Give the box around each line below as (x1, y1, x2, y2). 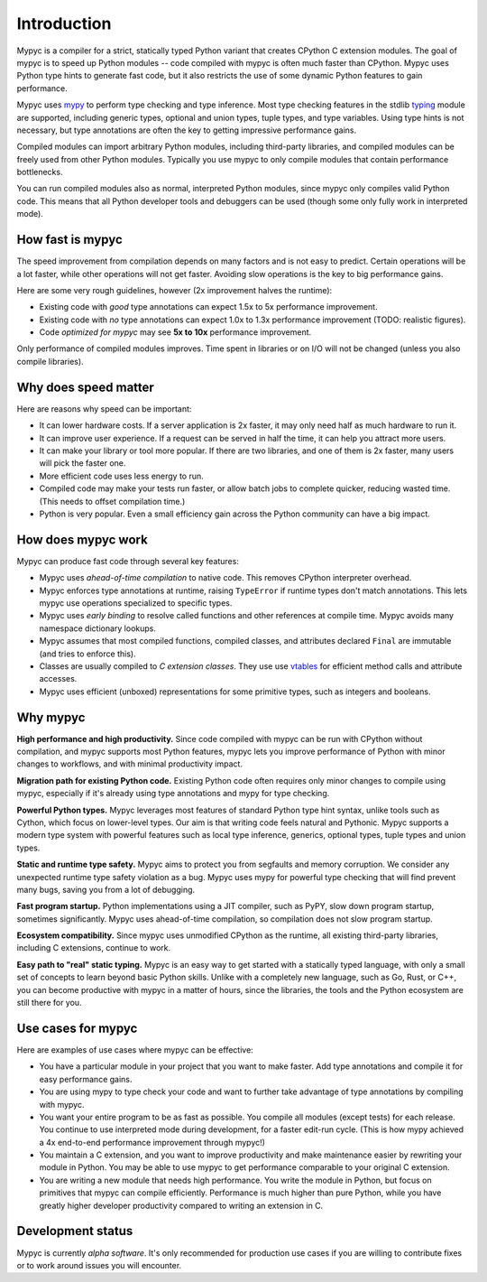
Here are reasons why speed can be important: (16, 403, 192, 414)
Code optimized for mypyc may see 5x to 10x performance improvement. (39, 327, 312, 338)
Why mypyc (16, 710, 86, 725)
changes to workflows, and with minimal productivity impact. (16, 758, 243, 769)
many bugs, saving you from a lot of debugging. (16, 884, 196, 895)
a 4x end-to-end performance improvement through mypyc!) (39, 1137, 266, 1147)
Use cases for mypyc (16, 1020, 138, 1036)
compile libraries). (16, 356, 85, 367)
